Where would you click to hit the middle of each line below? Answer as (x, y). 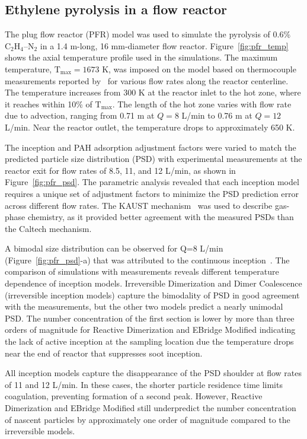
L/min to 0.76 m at (217, 115)
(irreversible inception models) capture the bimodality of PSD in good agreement (152, 295)
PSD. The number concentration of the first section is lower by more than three (150, 318)
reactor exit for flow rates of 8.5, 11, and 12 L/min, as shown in (120, 170)
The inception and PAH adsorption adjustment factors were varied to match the (151, 147)
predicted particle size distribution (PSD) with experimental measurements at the (153, 159)
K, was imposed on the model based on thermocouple (199, 69)
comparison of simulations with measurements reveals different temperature (142, 271)
